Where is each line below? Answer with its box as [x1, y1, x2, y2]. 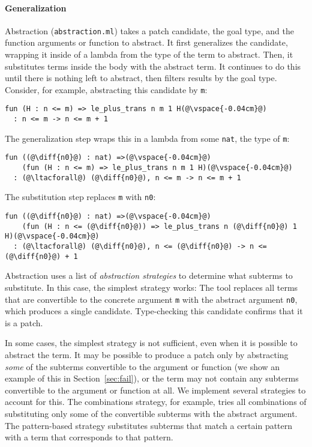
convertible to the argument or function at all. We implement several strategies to [5, 383, 306, 396]
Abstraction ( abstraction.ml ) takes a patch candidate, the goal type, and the [5, 24, 294, 37]
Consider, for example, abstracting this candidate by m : [5, 83, 208, 96]
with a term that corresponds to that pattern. [5, 431, 173, 443]
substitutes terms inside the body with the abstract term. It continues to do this [5, 59, 301, 72]
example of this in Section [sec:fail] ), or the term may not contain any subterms [5, 372, 299, 385]
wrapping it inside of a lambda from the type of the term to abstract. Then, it [5, 48, 293, 61]
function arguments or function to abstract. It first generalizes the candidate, [5, 36, 288, 49]
